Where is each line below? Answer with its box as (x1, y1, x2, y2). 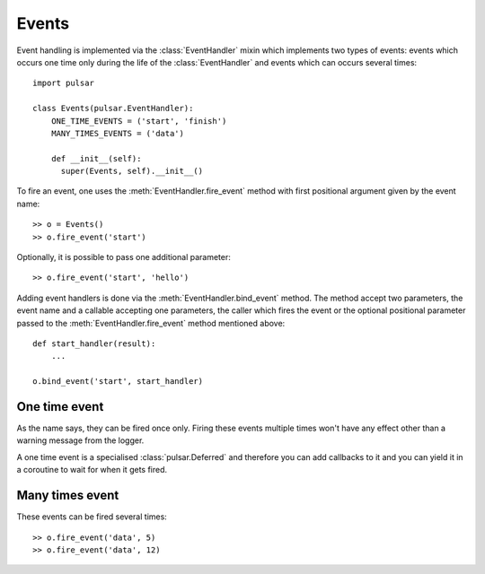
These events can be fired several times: (16, 511, 168, 522)
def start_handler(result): (32, 338, 156, 349)
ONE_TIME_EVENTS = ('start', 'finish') (50, 116, 227, 126)
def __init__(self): (50, 153, 142, 163)
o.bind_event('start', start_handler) (32, 377, 204, 387)
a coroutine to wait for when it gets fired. (16, 465, 168, 475)
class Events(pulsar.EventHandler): (32, 103, 194, 114)
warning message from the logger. (16, 435, 145, 446)
